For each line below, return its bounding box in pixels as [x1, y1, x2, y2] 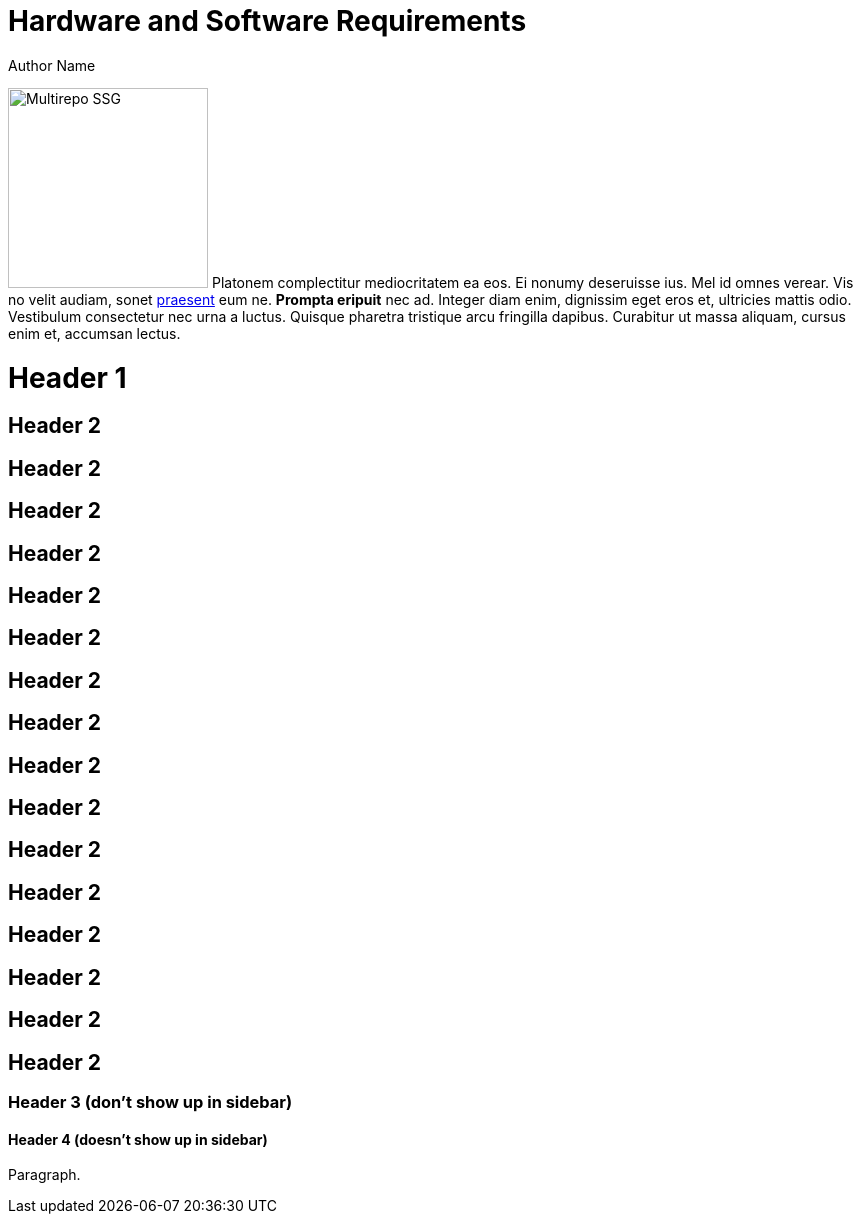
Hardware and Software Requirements [8, 4, 527, 38]
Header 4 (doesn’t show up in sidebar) [8, 1130, 268, 1148]
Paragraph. [8, 1166, 81, 1184]
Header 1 [8, 360, 127, 395]
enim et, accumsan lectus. [8, 324, 181, 342]
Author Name [8, 56, 96, 74]
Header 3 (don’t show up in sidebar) [8, 1092, 293, 1112]
